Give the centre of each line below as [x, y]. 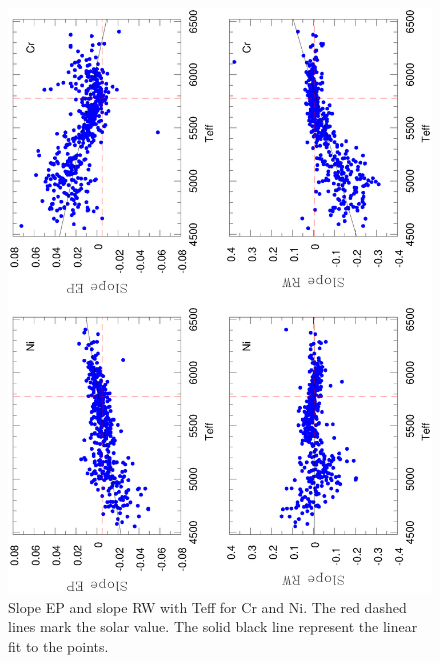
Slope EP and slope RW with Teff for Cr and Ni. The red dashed [207, 606]
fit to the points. [58, 645]
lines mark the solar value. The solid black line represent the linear [213, 626]
